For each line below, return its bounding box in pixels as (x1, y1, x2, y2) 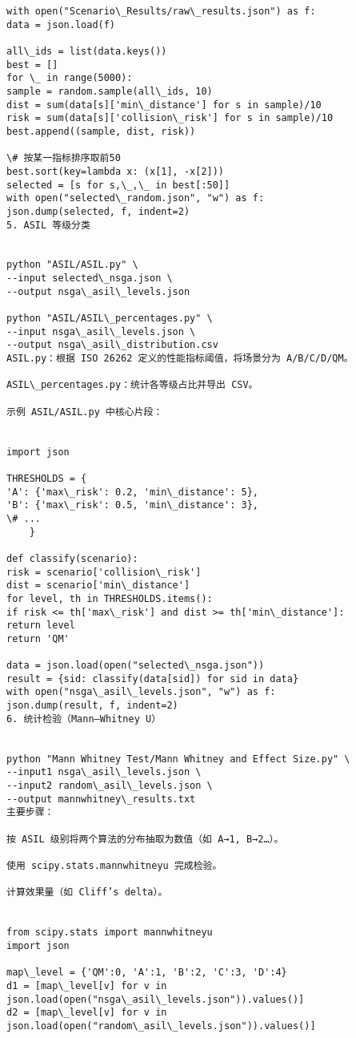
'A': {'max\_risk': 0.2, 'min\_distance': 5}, (6, 486, 258, 498)
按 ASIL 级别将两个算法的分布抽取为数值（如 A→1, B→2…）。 (6, 833, 284, 845)
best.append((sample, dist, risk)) (6, 125, 196, 137)
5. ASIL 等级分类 (6, 219, 90, 231)
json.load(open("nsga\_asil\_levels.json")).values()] (6, 993, 305, 1005)
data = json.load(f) (6, 18, 116, 30)
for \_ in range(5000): (6, 72, 133, 84)
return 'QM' (6, 632, 70, 644)
